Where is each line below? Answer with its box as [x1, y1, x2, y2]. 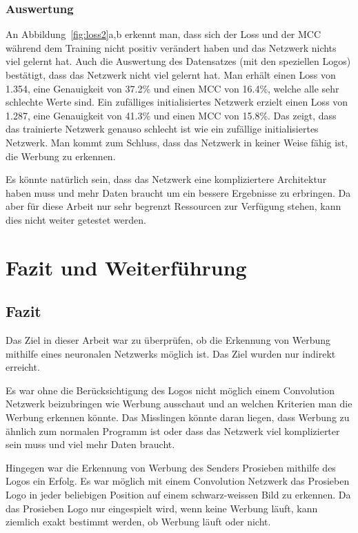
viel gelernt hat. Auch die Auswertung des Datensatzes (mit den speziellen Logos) [6, 54, 351, 68]
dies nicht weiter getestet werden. [6, 212, 146, 226]
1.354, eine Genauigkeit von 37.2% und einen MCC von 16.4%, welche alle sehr [6, 81, 339, 95]
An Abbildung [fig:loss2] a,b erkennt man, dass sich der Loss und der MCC [6, 27, 321, 41]
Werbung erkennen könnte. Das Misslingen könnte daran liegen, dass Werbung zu [6, 410, 350, 425]
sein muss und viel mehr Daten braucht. [6, 437, 175, 452]
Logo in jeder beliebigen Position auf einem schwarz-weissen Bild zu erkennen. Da [6, 487, 351, 502]
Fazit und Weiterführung [6, 253, 247, 281]
